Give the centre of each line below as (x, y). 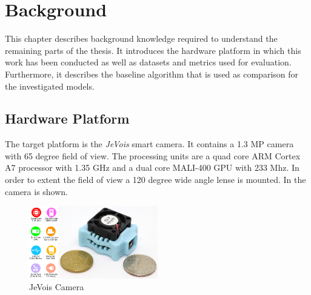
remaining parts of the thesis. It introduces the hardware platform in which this (153, 50)
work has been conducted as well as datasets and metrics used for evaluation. (148, 62)
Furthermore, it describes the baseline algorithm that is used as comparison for (152, 74)
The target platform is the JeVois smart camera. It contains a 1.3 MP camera (149, 144)
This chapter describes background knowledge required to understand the (141, 38)
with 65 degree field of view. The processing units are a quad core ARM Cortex (153, 155)
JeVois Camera (57, 287)
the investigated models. (50, 86)
